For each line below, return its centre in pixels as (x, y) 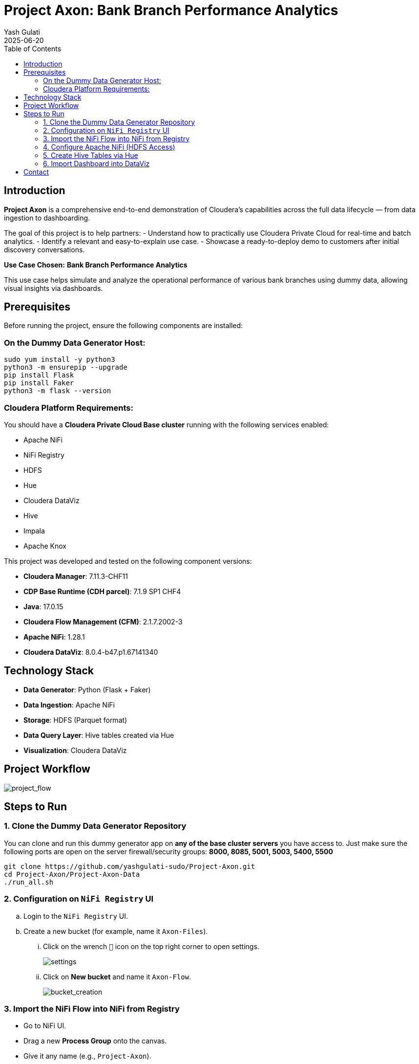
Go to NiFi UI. (45, 1026)
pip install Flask (39, 375)
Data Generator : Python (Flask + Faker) (87, 689)
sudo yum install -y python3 (60, 360)
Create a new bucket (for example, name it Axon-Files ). (116, 931)
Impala (34, 531)
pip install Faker (39, 383)
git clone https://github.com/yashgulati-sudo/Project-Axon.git (130, 866)
